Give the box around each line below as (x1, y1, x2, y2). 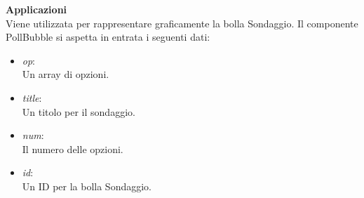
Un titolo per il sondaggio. (22, 104, 135, 119)
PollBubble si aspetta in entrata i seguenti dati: (6, 29, 210, 44)
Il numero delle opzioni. (22, 141, 123, 156)
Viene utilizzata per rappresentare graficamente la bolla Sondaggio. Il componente (6, 15, 358, 30)
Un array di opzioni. (22, 67, 109, 81)
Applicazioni (6, 2, 67, 16)
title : (22, 90, 42, 105)
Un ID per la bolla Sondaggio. (22, 178, 152, 193)
